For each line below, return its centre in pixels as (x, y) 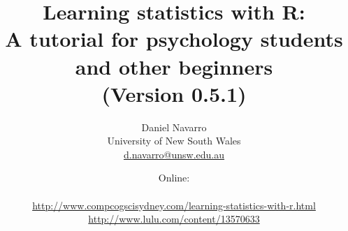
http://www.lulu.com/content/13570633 (174, 219)
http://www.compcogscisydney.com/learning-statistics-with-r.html (174, 205)
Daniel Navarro (174, 127)
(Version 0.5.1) (174, 93)
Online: (174, 178)
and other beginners (174, 66)
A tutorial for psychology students (174, 39)
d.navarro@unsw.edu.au (174, 154)
